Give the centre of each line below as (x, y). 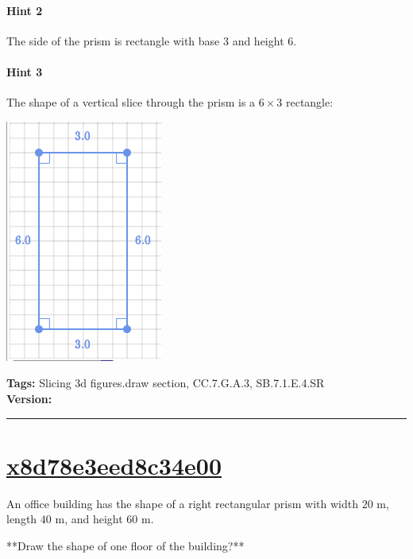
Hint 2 (25, 10)
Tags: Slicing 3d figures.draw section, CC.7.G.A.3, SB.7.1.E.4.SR (166, 383)
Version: (29, 398)
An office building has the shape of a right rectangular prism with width (182, 503)
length (22, 519)
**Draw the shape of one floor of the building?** (125, 545)
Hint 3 (25, 71)
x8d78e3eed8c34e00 (114, 465)
